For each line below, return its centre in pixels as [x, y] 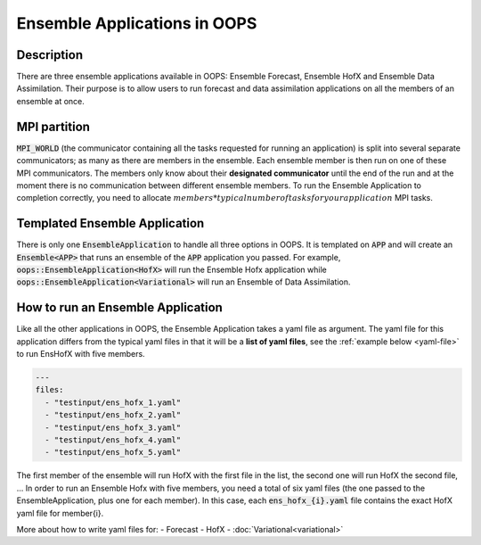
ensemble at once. [50, 101]
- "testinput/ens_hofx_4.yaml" [113, 440]
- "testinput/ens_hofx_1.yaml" [113, 402]
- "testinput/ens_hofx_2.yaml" [113, 415]
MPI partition [53, 126]
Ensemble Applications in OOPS [137, 23]
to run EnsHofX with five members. [81, 354]
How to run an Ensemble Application [119, 308]
